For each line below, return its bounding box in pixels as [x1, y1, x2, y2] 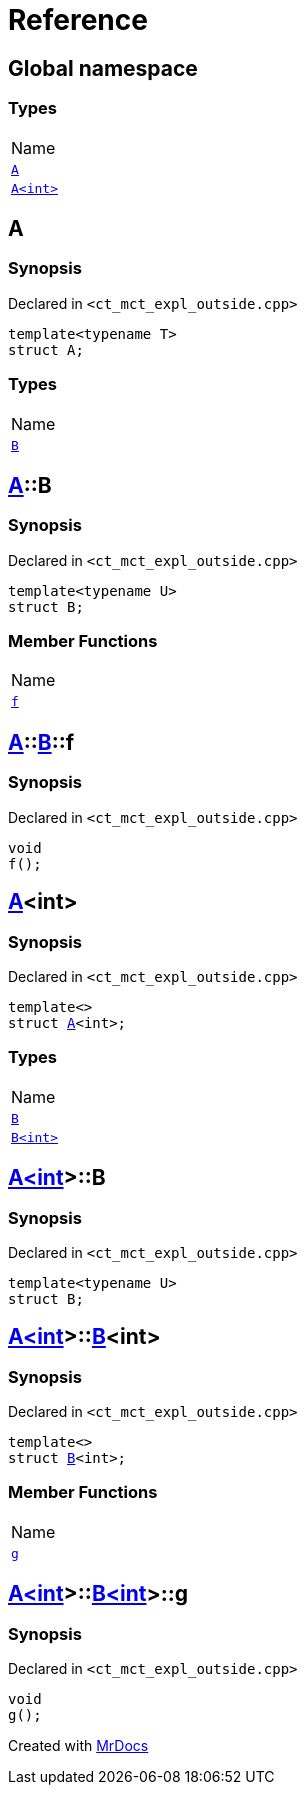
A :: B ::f [8, 729, 75, 755]
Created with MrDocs [8, 1737, 149, 1755]
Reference [8, 3, 148, 37]
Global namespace [8, 55, 198, 81]
